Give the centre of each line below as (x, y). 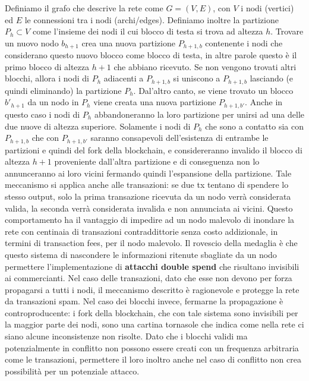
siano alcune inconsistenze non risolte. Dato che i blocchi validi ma (126, 336)
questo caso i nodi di (42, 114)
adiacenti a (124, 78)
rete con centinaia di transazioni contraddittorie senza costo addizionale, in (141, 231)
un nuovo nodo (32, 42)
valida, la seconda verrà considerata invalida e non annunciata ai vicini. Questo (149, 208)
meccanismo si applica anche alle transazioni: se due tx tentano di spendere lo (147, 185)
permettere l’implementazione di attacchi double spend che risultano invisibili (152, 266)
